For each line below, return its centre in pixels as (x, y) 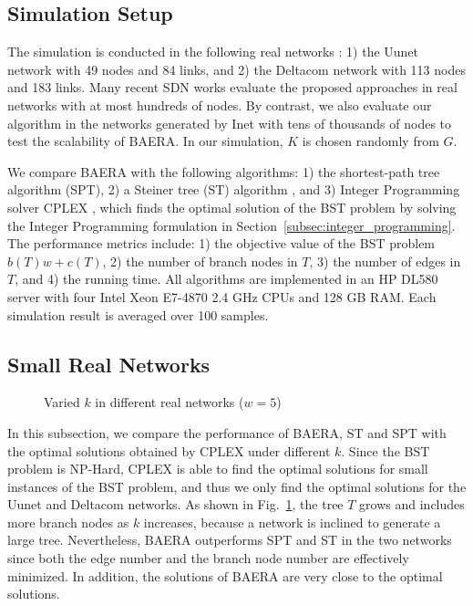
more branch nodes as (68, 522)
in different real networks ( (170, 402)
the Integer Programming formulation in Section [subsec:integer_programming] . (231, 225)
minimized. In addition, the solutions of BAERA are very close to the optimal (225, 575)
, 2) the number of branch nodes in (200, 261)
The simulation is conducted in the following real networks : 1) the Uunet (213, 52)
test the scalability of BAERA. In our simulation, (145, 141)
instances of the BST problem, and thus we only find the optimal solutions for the (237, 486)
